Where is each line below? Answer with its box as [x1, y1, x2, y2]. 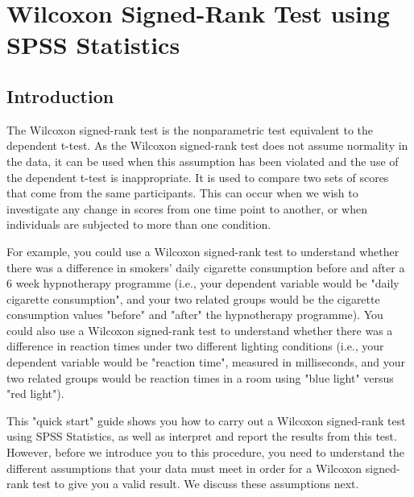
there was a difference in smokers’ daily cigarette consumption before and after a [6, 259, 405, 275]
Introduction [6, 83, 114, 108]
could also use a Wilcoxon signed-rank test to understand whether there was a [6, 321, 393, 338]
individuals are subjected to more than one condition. [6, 216, 271, 233]
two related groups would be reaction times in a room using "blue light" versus [6, 369, 394, 386]
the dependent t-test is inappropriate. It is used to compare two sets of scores [6, 168, 389, 185]
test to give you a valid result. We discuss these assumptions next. [32, 475, 359, 492]
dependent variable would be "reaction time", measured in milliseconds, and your [6, 354, 406, 371]
